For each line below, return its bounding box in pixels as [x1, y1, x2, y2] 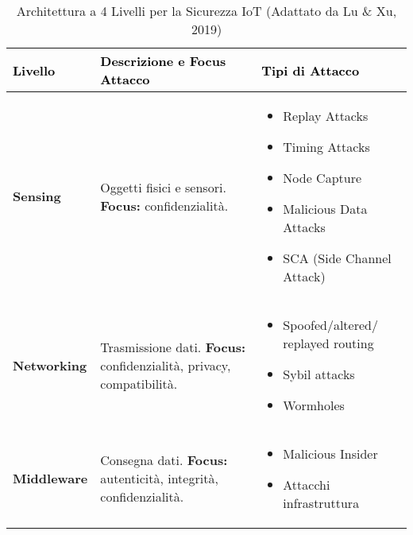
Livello [13, 60, 56, 79]
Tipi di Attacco [261, 60, 360, 79]
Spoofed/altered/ [283, 316, 378, 334]
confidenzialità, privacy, [100, 355, 231, 374]
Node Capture [283, 169, 362, 187]
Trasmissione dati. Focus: [100, 337, 246, 356]
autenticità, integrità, [100, 469, 218, 487]
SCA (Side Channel [283, 249, 392, 267]
